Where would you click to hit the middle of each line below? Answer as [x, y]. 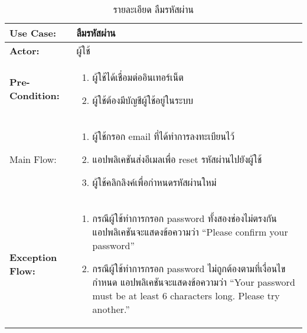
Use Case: [33, 33]
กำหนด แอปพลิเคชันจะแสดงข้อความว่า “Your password [194, 282]
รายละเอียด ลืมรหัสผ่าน [153, 9]
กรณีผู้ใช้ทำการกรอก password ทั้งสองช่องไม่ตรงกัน [184, 218]
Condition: [35, 95]
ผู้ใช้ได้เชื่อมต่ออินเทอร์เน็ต [138, 77]
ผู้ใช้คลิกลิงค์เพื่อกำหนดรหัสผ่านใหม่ [154, 182]
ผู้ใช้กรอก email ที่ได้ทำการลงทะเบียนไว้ [164, 136]
